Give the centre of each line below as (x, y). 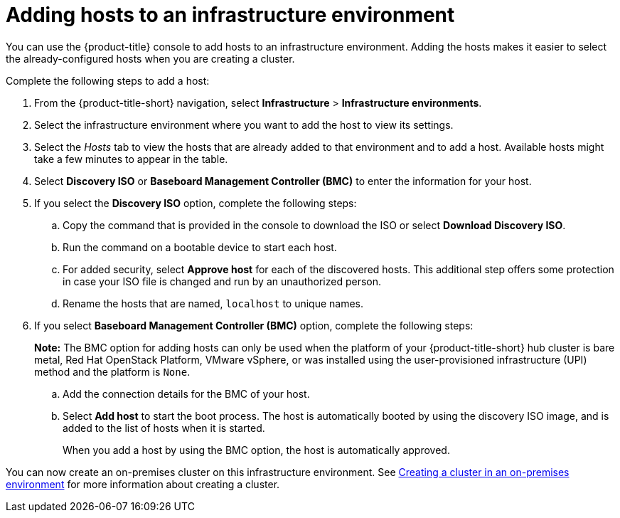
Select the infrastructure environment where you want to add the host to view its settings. (244, 125)
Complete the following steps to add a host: (108, 80)
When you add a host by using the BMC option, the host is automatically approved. (256, 450)
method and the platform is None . (112, 371)
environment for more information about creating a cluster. (143, 484)
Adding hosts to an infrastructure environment (230, 15)
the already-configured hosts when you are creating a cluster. (150, 58)
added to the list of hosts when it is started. (164, 428)
